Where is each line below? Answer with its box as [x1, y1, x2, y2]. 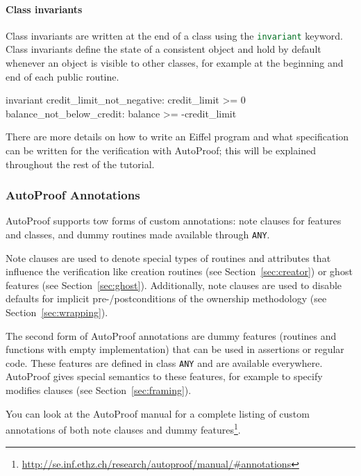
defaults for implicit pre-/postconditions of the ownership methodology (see [6, 291, 327, 306]
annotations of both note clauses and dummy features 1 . [6, 420, 241, 436]
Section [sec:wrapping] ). [6, 305, 108, 320]
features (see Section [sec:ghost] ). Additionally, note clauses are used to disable [6, 277, 342, 292]
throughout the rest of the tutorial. [6, 156, 155, 171]
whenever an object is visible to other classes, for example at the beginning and [6, 56, 344, 70]
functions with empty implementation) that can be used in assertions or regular [6, 342, 344, 356]
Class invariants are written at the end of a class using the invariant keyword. [6, 28, 343, 42]
